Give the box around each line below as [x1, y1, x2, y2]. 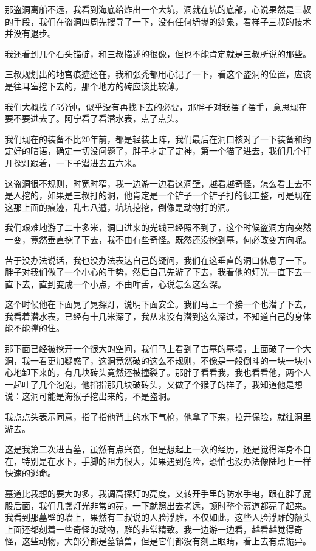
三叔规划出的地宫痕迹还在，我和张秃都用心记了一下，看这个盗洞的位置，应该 [5, 68, 311, 80]
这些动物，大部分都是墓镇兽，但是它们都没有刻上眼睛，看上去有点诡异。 [21, 535, 311, 547]
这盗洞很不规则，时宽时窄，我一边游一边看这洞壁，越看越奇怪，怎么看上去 [5, 177, 303, 189]
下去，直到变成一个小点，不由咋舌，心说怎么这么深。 [13, 277, 226, 290]
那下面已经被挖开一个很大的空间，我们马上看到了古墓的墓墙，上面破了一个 [5, 342, 303, 355]
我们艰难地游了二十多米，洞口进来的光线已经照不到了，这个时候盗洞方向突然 [5, 221, 311, 234]
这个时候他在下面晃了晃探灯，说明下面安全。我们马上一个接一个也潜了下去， [5, 298, 311, 311]
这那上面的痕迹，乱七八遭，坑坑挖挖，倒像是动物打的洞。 [5, 200, 235, 213]
